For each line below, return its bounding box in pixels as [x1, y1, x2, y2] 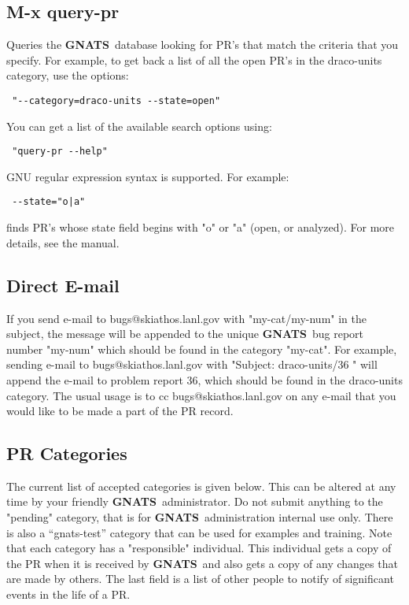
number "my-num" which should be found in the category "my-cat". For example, [6, 340, 397, 357]
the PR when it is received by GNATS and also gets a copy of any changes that [6, 555, 398, 571]
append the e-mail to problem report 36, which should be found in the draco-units [6, 371, 403, 388]
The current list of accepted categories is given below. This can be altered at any [6, 477, 396, 494]
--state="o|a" [12, 196, 86, 208]
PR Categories [6, 441, 127, 466]
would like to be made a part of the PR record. [6, 403, 234, 419]
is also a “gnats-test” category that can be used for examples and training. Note [6, 524, 392, 540]
